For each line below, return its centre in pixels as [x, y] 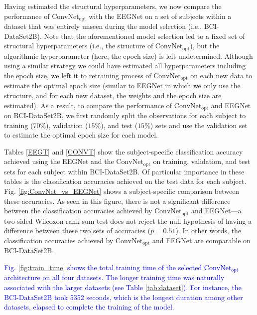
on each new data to [221, 75]
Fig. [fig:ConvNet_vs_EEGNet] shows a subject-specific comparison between [122, 191]
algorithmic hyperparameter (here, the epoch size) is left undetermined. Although [128, 56]
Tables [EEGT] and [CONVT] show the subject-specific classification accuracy [124, 151]
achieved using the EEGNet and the [59, 161]
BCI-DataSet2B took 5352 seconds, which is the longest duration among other [124, 297]
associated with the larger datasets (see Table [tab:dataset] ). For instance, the [123, 287]
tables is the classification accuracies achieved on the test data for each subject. [125, 181]
